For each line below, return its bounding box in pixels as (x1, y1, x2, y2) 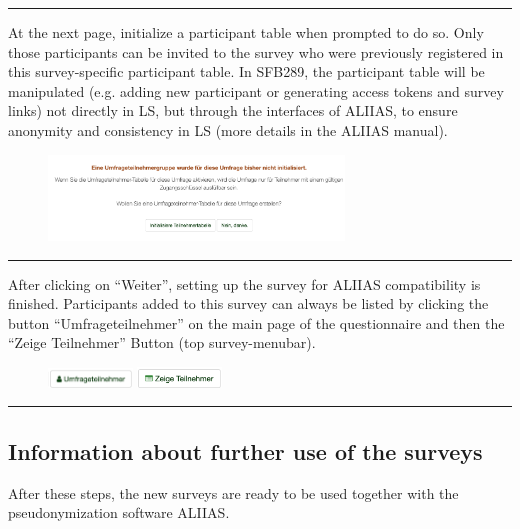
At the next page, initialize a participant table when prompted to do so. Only (8, 22, 484, 42)
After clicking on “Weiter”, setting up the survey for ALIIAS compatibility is (8, 273, 481, 294)
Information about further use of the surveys (8, 435, 483, 466)
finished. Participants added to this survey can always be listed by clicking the (8, 293, 489, 314)
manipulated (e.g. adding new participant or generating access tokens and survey (8, 80, 504, 101)
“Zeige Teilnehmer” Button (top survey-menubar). (8, 332, 316, 353)
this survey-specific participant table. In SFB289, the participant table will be (8, 61, 485, 82)
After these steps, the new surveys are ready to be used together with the (8, 482, 459, 503)
